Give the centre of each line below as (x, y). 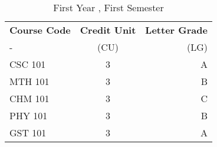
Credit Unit (108, 30)
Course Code (40, 30)
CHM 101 (29, 98)
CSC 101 (28, 64)
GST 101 (28, 133)
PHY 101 (29, 115)
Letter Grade (176, 30)
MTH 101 (29, 81)
